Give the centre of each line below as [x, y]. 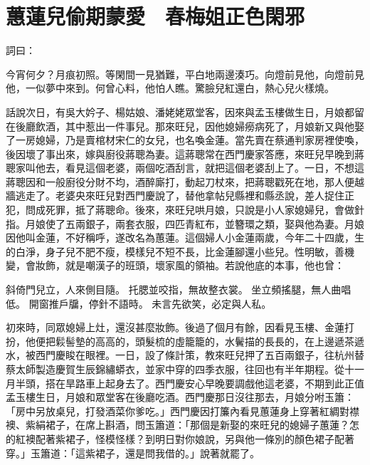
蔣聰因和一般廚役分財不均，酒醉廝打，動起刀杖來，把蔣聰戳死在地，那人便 [180, 181]
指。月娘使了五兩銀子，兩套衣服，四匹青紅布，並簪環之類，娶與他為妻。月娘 [185, 223]
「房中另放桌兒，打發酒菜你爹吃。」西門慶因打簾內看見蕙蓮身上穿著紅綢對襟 [183, 411]
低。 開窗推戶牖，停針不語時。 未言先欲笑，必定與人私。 [139, 303]
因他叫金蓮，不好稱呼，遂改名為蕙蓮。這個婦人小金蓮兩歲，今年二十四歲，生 [185, 237]
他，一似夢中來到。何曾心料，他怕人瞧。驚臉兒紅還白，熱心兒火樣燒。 [170, 88]
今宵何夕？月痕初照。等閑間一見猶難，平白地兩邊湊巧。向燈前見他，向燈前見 [185, 74]
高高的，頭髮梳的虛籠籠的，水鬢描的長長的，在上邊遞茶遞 [229, 341]
